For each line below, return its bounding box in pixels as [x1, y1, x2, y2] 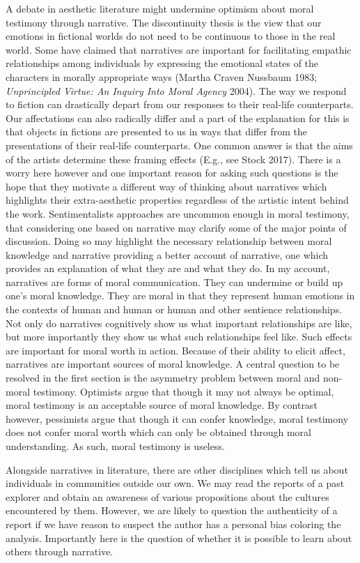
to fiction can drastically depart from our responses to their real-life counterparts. [6, 97, 354, 112]
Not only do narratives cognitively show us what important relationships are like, [6, 315, 352, 330]
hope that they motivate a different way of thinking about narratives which [6, 179, 327, 193]
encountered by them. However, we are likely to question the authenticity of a [6, 503, 338, 518]
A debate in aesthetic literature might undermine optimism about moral [6, 1, 314, 15]
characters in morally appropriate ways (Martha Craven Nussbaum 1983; [6, 69, 318, 84]
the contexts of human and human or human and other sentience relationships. [6, 302, 343, 317]
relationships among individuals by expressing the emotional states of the [6, 56, 319, 70]
